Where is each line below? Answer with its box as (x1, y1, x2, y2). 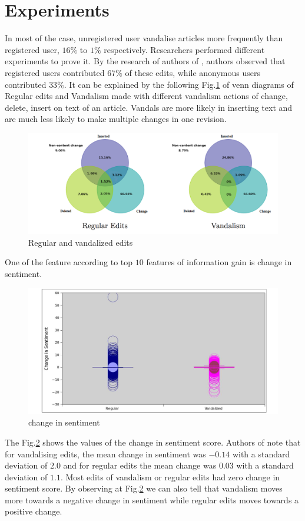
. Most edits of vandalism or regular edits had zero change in (60, 470, 280, 483)
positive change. (5, 505, 62, 517)
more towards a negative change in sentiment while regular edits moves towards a (5, 493, 299, 506)
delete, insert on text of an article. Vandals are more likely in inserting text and (5, 101, 293, 113)
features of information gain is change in (146, 256, 292, 268)
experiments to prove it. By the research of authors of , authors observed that (5, 55, 286, 67)
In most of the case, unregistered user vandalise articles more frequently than (5, 32, 283, 44)
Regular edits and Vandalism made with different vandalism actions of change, (5, 90, 288, 102)
